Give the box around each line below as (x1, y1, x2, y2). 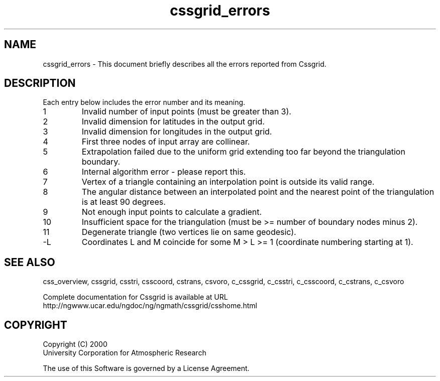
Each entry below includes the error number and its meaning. (43, 98, 246, 107)
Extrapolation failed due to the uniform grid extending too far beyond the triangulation (81, 147, 405, 157)
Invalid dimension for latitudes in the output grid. (81, 116, 265, 127)
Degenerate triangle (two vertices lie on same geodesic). (81, 227, 296, 237)
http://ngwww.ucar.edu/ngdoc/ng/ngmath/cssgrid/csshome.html (43, 301, 257, 310)
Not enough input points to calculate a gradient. (81, 207, 262, 217)
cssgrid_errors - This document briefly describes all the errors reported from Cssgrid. (43, 59, 326, 68)
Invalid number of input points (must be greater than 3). (81, 106, 291, 117)
